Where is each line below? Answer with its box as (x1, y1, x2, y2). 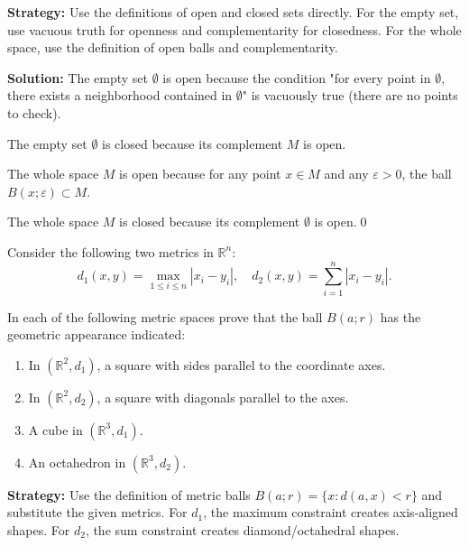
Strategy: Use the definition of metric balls (7, 485, 251, 504)
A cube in (28, 420, 83, 439)
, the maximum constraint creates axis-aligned (203, 503, 458, 522)
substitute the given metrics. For (7, 503, 188, 522)
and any (324, 164, 369, 183)
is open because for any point (119, 164, 281, 183)
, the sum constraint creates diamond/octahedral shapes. (85, 521, 400, 540)
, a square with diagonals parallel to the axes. (97, 387, 349, 406)
